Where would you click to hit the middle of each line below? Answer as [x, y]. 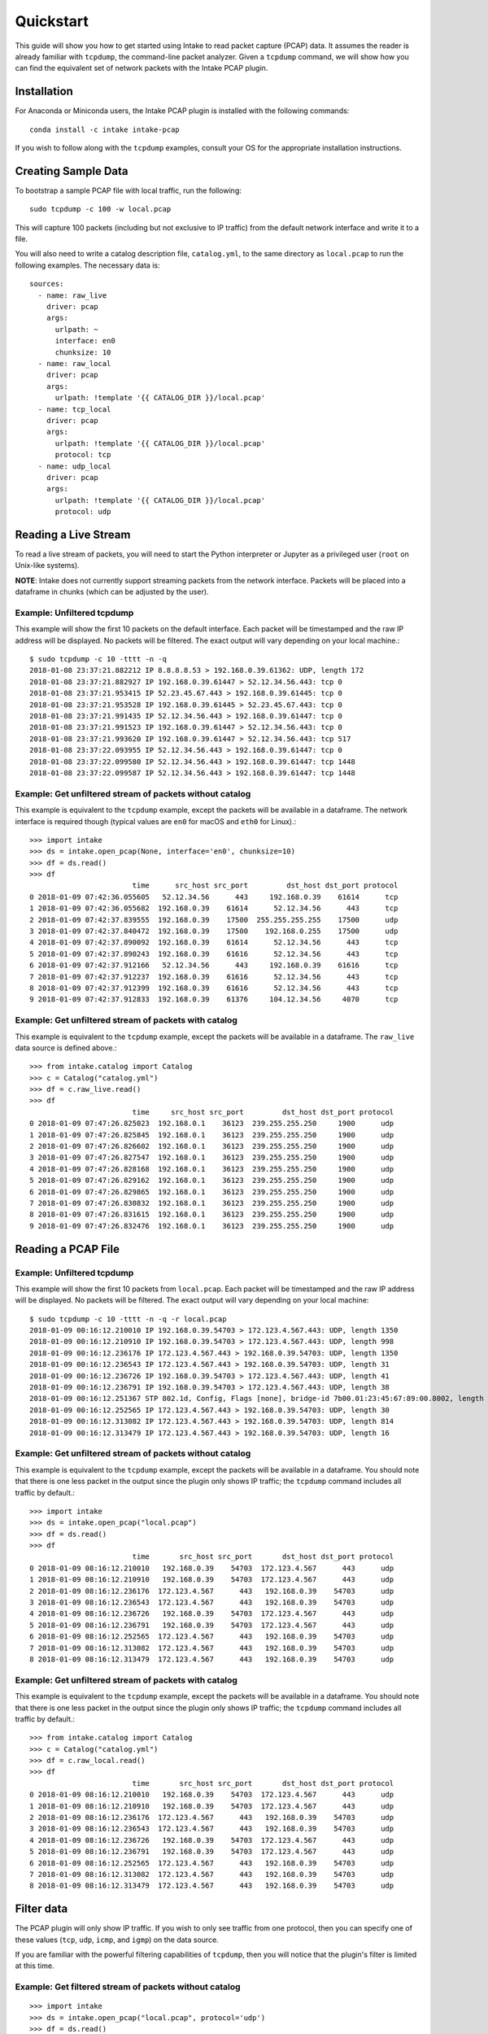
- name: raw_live [72, 295]
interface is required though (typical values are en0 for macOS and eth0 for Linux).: [156, 821]
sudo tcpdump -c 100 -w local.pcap [100, 209]
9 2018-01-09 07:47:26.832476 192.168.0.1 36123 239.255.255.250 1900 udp [212, 1226]
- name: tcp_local [74, 409]
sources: [47, 284]
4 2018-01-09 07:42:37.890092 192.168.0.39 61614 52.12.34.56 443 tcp [214, 943]
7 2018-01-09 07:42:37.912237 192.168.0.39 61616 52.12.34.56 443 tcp [214, 977]
